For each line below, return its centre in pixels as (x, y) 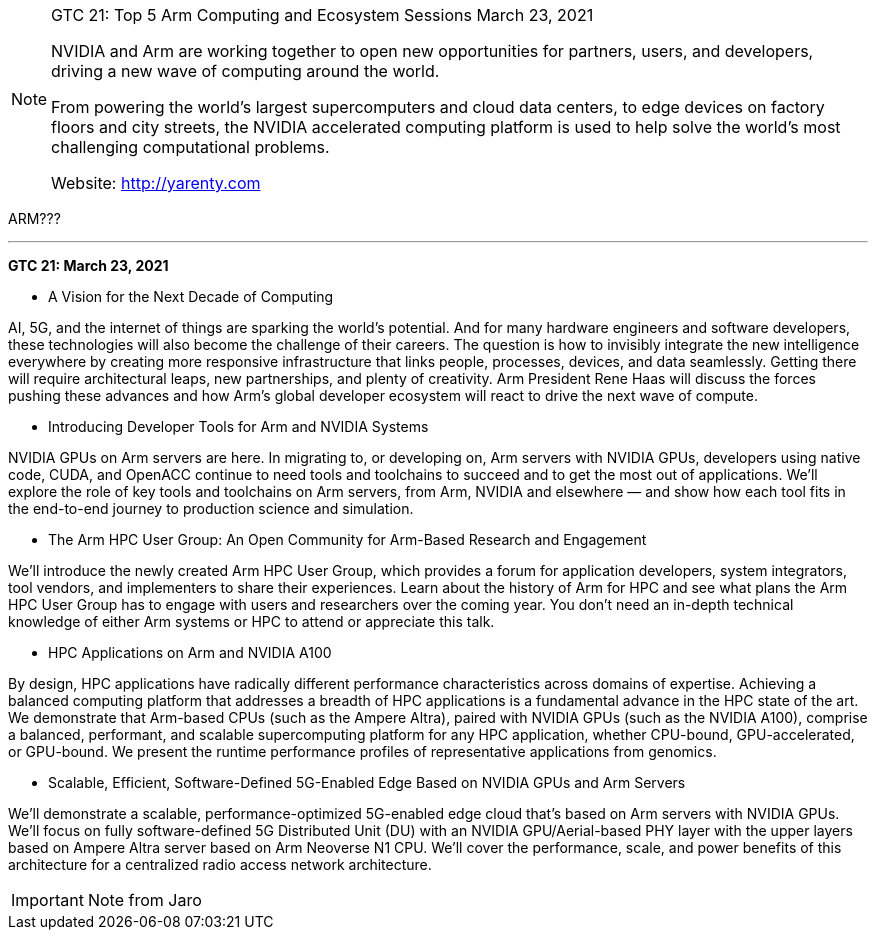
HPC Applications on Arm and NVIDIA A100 (190, 652)
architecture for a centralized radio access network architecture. (220, 864)
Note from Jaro (144, 900)
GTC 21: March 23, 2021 (88, 265)
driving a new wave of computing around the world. (245, 71)
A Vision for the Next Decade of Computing (191, 296)
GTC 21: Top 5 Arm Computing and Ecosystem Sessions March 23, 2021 (322, 15)
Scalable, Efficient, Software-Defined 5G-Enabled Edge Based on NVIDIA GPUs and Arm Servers (367, 782)
